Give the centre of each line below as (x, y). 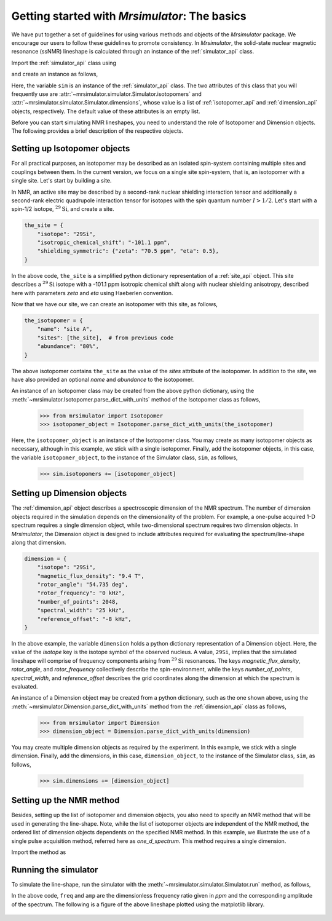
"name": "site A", (65, 329)
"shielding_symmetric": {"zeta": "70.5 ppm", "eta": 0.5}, (128, 251)
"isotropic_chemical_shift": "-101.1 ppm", (104, 243)
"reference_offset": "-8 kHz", (84, 619)
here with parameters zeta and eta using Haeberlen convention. (92, 293)
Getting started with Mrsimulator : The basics (129, 16)
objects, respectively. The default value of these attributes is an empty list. (106, 111)
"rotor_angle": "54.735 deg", (83, 585)
